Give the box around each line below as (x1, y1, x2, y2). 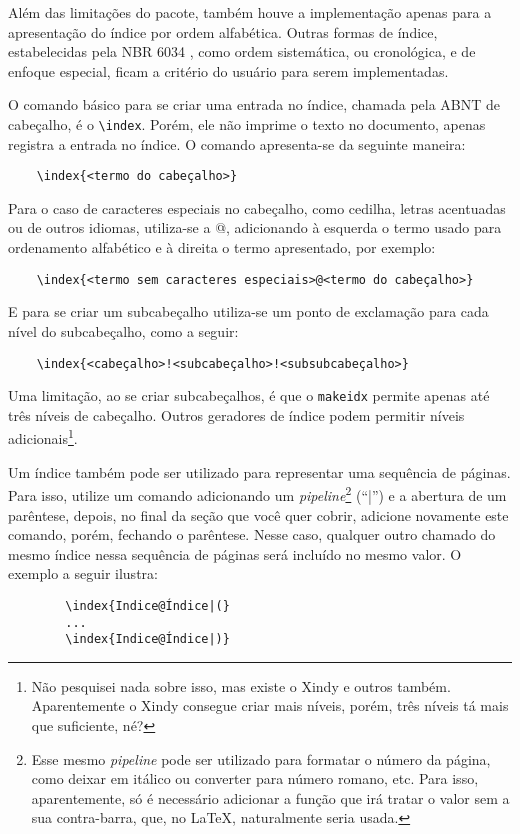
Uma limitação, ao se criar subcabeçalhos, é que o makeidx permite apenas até (8, 385, 490, 406)
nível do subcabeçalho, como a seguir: (8, 320, 239, 341)
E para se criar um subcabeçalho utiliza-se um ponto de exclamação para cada (8, 301, 489, 322)
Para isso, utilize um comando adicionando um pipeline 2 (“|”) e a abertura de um (8, 482, 507, 505)
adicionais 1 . (8, 425, 78, 449)
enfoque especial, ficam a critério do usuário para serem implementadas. (8, 60, 449, 81)
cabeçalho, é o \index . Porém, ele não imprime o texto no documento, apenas (8, 113, 486, 134)
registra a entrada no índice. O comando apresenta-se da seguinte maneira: (8, 133, 466, 154)
